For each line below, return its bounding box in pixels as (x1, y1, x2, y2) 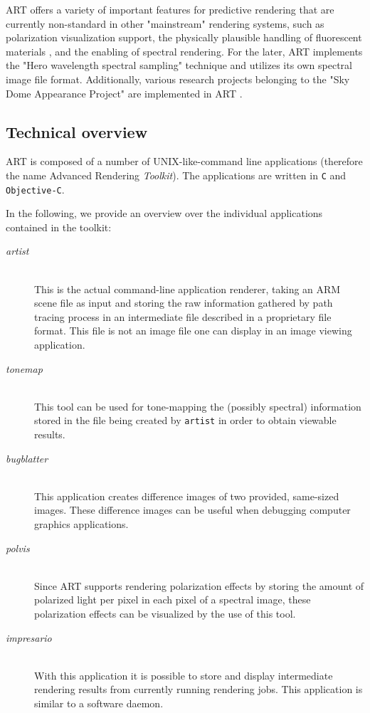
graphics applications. (34, 517, 129, 532)
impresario (6, 630, 52, 645)
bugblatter (6, 450, 48, 465)
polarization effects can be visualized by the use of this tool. (34, 606, 296, 620)
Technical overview (6, 120, 148, 142)
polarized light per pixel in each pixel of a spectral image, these (34, 592, 311, 607)
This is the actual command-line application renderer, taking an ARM (34, 281, 341, 296)
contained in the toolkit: (6, 219, 112, 234)
